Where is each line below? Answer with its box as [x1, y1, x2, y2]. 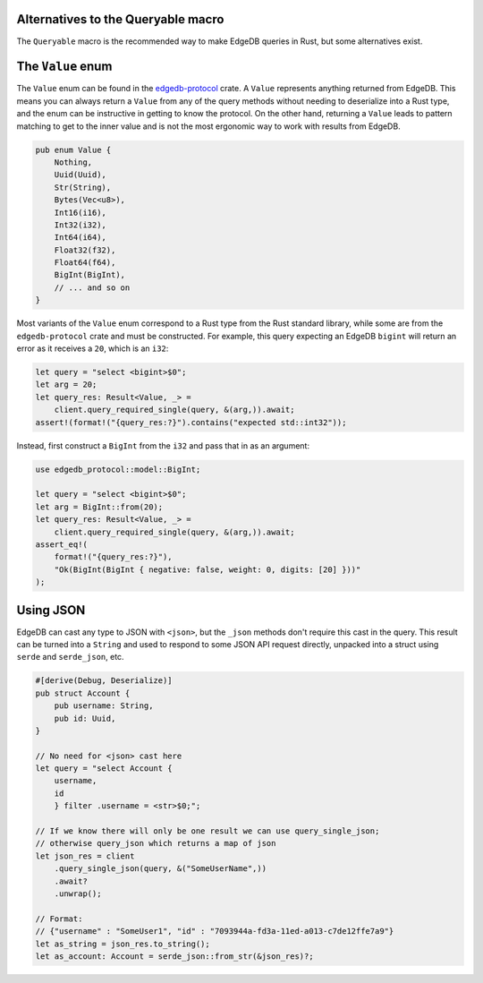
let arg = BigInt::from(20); [35, 501, 164, 512]
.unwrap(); [54, 888, 102, 899]
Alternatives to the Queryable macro [16, 12, 225, 27]
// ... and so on [54, 282, 131, 293]
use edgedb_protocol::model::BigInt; [35, 464, 201, 474]
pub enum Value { [35, 144, 112, 155]
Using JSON [16, 603, 86, 618]
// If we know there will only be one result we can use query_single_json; [35, 826, 380, 836]
